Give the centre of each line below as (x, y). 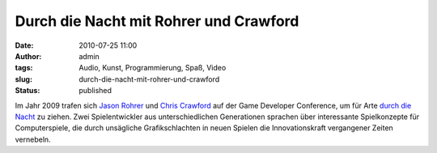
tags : (24, 68)
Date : (24, 45)
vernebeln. (33, 139)
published (95, 91)
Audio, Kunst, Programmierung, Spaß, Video (153, 68)
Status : (28, 91)
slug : (23, 79)
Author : (28, 56)
